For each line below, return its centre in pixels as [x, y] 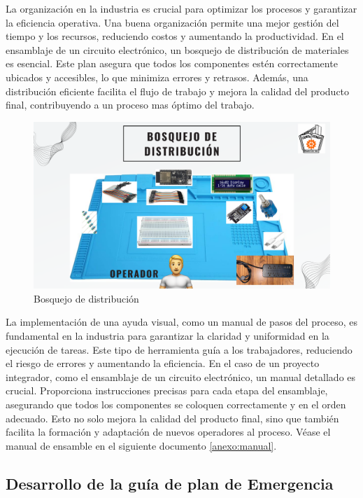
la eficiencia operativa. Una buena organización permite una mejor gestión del [172, 22]
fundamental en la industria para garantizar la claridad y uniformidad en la [168, 336]
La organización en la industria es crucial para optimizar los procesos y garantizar [181, 8]
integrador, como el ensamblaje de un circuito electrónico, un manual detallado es [181, 376]
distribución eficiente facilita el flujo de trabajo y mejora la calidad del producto [178, 91]
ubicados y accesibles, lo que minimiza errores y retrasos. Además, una [157, 77]
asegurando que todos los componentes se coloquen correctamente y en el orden [176, 404]
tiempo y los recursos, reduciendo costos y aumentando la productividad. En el [175, 36]
